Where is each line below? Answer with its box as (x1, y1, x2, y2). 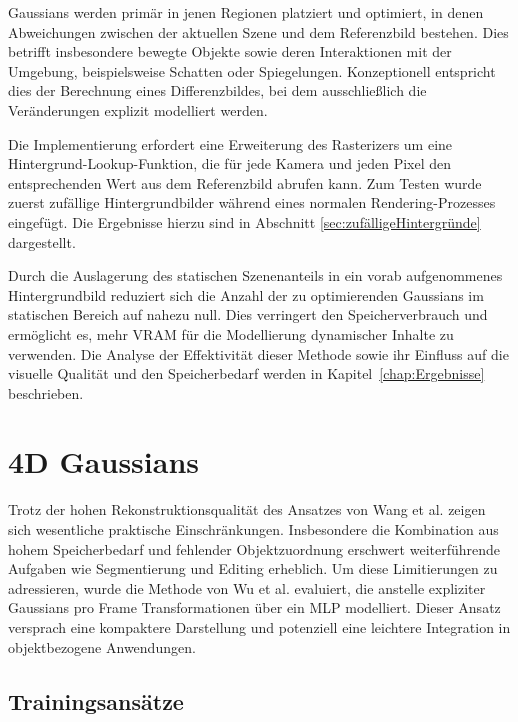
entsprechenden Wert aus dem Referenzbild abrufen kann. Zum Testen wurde (8, 172, 482, 193)
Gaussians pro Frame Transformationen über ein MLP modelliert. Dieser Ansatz (8, 597, 501, 618)
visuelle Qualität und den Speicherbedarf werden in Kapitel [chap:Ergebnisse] (8, 363, 485, 384)
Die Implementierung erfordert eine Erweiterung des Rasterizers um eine (8, 133, 453, 154)
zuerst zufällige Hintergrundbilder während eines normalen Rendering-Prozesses (8, 192, 496, 213)
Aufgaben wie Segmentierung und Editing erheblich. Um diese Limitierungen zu (8, 558, 498, 579)
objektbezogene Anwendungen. (8, 636, 196, 657)
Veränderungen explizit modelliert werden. (8, 99, 268, 120)
